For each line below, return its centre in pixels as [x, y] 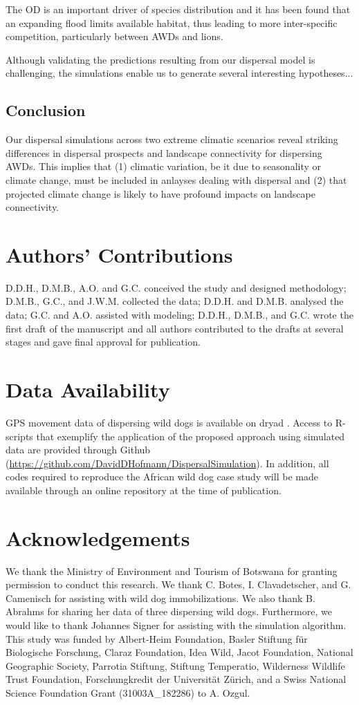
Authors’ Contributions [119, 254]
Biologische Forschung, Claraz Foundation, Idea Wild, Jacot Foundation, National [179, 652]
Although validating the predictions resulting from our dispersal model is [160, 59]
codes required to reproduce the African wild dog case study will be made [162, 477]
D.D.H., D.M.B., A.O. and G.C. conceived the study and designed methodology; [176, 287]
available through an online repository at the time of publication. [144, 490]
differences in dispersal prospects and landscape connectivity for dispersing [164, 152]
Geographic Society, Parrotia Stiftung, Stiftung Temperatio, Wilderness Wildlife [175, 665]
